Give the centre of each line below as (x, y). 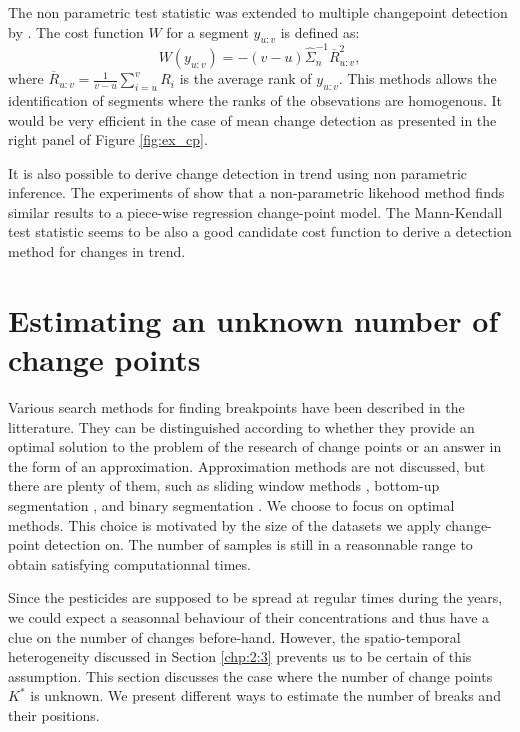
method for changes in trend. (97, 251)
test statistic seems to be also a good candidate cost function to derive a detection (260, 231)
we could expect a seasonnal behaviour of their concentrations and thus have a (249, 616)
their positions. (54, 714)
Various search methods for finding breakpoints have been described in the (236, 406)
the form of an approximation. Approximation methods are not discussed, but (247, 465)
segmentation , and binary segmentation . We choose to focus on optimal (231, 504)
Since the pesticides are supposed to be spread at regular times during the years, (255, 597)
